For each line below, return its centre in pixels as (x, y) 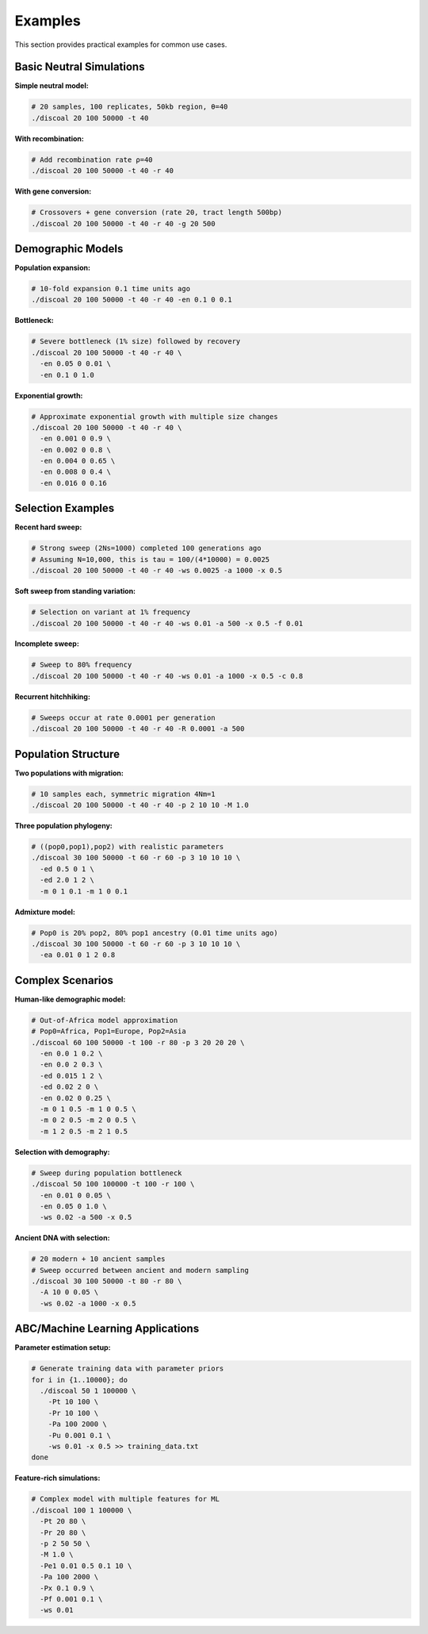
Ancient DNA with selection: (62, 1238)
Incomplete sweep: (47, 644)
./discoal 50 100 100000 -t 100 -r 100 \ (113, 1184)
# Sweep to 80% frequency (82, 665)
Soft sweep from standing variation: (75, 591)
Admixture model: (45, 912)
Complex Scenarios (64, 980)
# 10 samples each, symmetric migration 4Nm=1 (123, 794)
